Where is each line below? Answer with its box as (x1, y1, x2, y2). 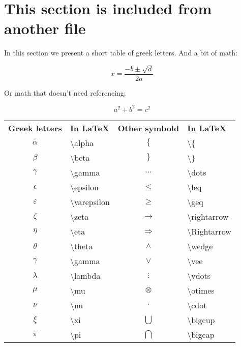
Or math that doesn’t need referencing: (4, 87, 126, 98)
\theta (70, 240, 93, 252)
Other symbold (117, 122, 179, 134)
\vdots (187, 269, 211, 281)
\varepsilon (70, 195, 110, 208)
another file (4, 18, 86, 39)
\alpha (70, 136, 94, 149)
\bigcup (187, 313, 215, 326)
